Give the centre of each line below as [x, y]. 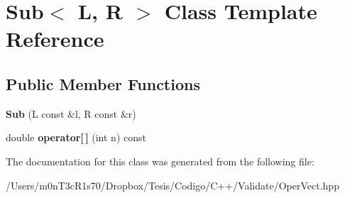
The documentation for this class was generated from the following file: [160, 161]
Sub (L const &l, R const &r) [71, 113]
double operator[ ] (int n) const [76, 137]
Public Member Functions [103, 83]
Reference [55, 39]
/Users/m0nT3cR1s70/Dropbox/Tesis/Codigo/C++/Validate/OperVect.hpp [172, 185]
